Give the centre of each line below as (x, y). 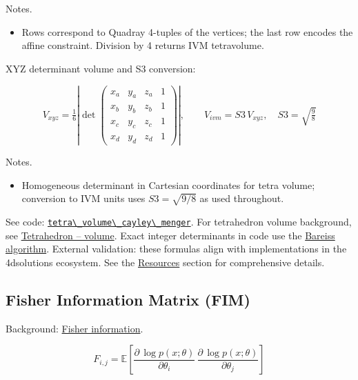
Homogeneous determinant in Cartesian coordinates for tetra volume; (168, 184)
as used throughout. (242, 198)
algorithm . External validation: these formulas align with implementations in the (176, 249)
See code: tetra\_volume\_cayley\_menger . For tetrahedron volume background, (179, 221)
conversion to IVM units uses (83, 198)
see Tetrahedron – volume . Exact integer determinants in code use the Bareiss (170, 235)
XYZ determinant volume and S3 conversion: (101, 68)
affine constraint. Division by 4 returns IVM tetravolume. (143, 45)
